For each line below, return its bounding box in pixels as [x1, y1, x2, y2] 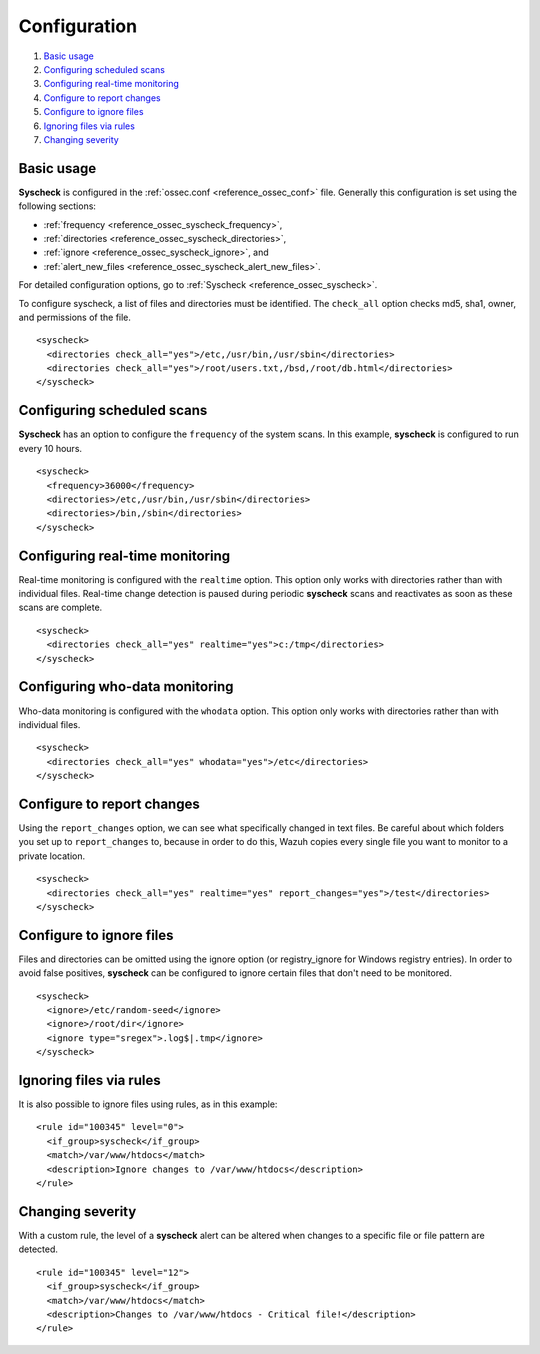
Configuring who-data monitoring [18, 678, 234, 695]
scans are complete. [18, 601, 103, 614]
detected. [18, 1243, 59, 1255]
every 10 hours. [18, 442, 83, 454]
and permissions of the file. [18, 311, 132, 323]
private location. [18, 850, 86, 862]
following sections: [18, 200, 97, 212]
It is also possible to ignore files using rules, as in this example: [18, 1098, 278, 1110]
